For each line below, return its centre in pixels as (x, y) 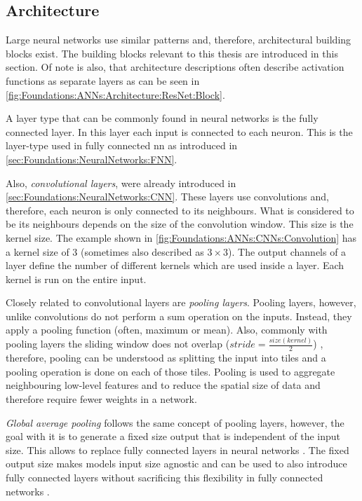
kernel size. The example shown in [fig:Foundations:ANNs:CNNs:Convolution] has (181, 237)
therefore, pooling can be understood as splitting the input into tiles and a (166, 358)
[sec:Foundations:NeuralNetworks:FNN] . (92, 159)
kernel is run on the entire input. (76, 279)
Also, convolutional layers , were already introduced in (121, 183)
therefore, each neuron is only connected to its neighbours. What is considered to (180, 210)
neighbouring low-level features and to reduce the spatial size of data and (163, 385)
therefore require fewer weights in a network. (101, 399)
